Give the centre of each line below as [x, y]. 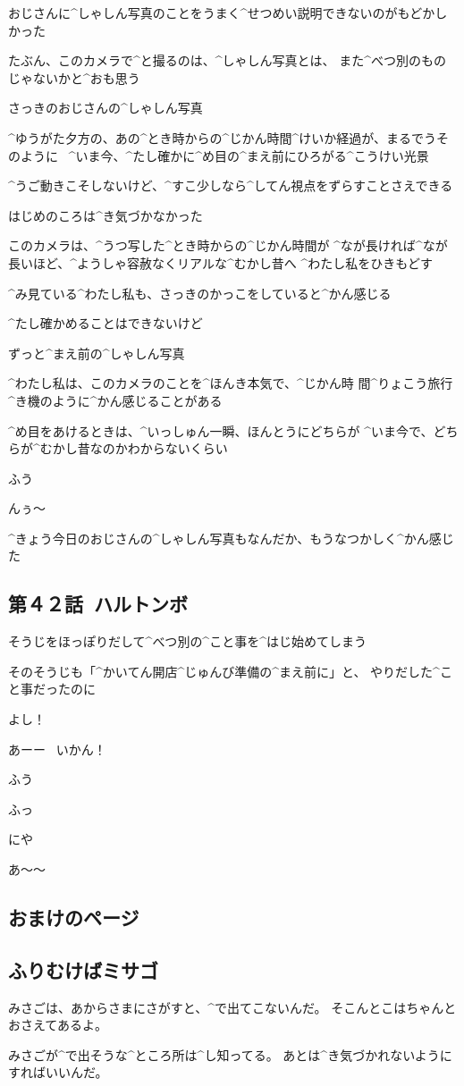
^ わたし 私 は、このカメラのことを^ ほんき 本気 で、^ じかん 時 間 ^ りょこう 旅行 [231, 383]
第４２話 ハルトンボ [98, 604]
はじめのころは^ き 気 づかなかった [105, 215]
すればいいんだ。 [58, 1072]
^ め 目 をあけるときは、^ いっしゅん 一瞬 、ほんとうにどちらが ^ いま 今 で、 [221, 430]
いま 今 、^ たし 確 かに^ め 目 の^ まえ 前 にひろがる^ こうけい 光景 [252, 155]
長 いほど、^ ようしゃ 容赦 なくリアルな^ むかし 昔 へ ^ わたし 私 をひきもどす [220, 262]
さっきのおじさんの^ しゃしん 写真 [105, 108]
